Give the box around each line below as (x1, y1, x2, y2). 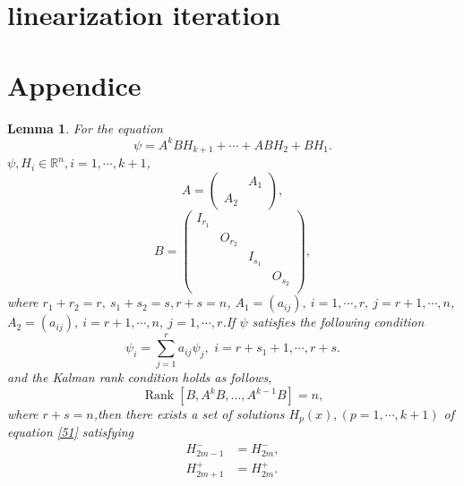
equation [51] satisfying (7, 422, 134, 441)
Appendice (7, 66, 142, 103)
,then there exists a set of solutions (93, 405, 285, 423)
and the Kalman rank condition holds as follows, (7, 368, 272, 387)
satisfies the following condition (252, 312, 425, 331)
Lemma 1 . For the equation (7, 118, 163, 137)
